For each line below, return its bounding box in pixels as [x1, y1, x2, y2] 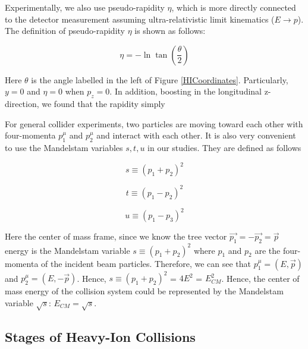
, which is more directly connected [171, 1, 296, 13]
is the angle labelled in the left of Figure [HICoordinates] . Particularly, [31, 73, 288, 86]
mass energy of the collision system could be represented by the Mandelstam [5, 285, 284, 297]
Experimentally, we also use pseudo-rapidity [5, 1, 165, 13]
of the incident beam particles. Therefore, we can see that [41, 257, 251, 269]
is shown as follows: [134, 24, 206, 37]
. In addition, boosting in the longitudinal [109, 85, 262, 98]
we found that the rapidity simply [42, 98, 165, 110]
